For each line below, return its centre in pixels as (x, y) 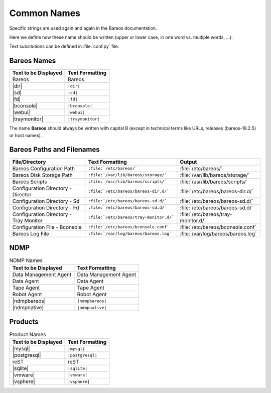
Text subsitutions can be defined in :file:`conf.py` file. (64, 46)
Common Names (45, 13)
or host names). (26, 135)
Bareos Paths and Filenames (54, 150)
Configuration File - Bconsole (47, 227)
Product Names (28, 335)
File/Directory (29, 162)
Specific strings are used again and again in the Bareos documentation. (83, 28)
